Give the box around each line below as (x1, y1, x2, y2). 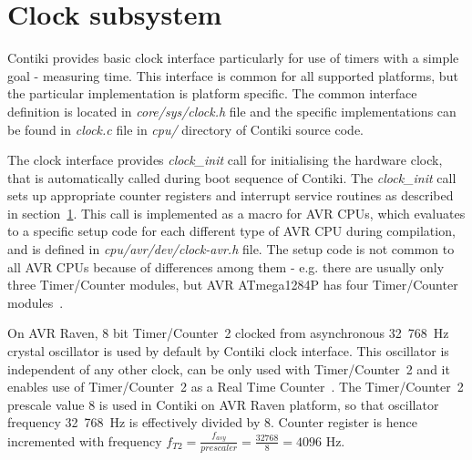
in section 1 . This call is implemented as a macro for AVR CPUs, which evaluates (7, 203, 466, 222)
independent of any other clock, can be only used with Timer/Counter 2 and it (7, 359, 450, 378)
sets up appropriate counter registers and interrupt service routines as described (7, 186, 454, 205)
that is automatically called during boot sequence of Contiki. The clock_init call (7, 168, 457, 187)
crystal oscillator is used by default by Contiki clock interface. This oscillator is (7, 342, 449, 361)
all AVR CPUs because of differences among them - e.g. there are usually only (7, 257, 445, 276)
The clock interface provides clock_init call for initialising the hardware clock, (7, 150, 443, 169)
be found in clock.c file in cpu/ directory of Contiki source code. (7, 119, 364, 138)
